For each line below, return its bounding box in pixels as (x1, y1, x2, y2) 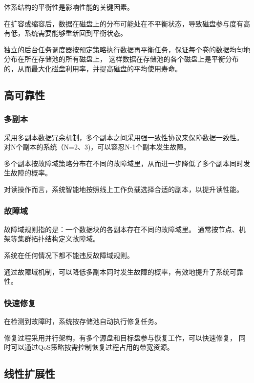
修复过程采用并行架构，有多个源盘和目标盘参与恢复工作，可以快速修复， (4, 332, 236, 342)
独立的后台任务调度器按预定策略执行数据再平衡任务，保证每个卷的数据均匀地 (4, 44, 250, 54)
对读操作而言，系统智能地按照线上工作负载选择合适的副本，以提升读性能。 (4, 184, 243, 194)
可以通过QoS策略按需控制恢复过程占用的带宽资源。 (10, 342, 174, 352)
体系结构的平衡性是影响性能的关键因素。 (4, 2, 134, 12)
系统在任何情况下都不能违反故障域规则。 (4, 250, 134, 260)
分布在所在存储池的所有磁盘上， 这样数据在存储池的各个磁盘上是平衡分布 (4, 54, 239, 64)
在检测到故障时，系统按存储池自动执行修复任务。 (4, 316, 161, 326)
